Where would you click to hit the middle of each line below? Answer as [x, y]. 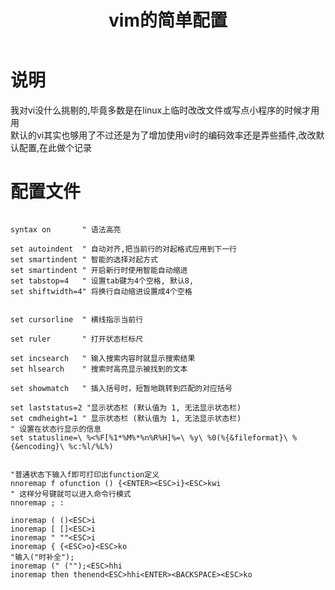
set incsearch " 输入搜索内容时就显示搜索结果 [103, 358]
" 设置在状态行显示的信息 [56, 429]
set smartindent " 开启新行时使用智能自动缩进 [99, 270]
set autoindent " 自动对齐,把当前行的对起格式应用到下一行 [123, 249]
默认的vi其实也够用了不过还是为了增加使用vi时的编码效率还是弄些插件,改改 [163, 135]
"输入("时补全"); [42, 557]
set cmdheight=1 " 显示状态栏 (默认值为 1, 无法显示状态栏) [126, 418]
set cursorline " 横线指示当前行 [77, 319]
